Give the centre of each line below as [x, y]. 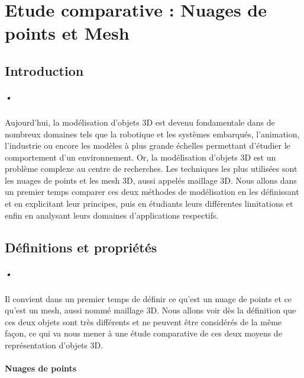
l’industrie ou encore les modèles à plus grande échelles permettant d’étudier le [148, 145]
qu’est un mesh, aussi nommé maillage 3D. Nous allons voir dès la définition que [151, 310]
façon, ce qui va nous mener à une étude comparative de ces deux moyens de [143, 333]
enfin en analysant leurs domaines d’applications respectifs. [112, 215]
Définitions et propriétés [81, 247]
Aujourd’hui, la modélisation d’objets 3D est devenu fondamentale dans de [140, 122]
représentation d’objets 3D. [54, 345]
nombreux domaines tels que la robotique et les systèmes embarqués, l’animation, [152, 134]
